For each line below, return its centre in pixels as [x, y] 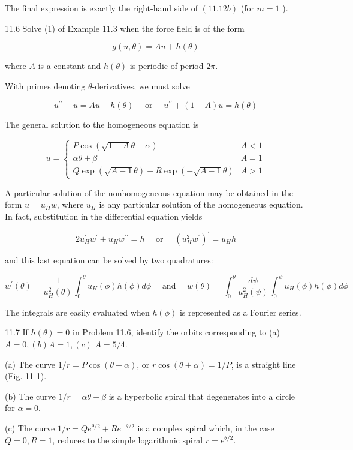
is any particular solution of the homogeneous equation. [201, 204]
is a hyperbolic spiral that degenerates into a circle [202, 396]
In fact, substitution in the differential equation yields [104, 216]
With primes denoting [45, 85]
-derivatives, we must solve [141, 85]
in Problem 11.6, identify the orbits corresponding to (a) [176, 332]
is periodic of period [167, 66]
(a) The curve [30, 364]
